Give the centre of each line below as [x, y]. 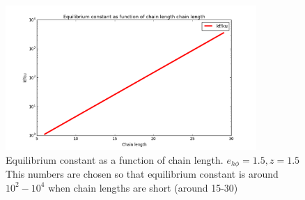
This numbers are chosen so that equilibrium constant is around [142, 174]
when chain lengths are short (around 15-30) [143, 187]
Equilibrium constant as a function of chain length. [115, 159]
